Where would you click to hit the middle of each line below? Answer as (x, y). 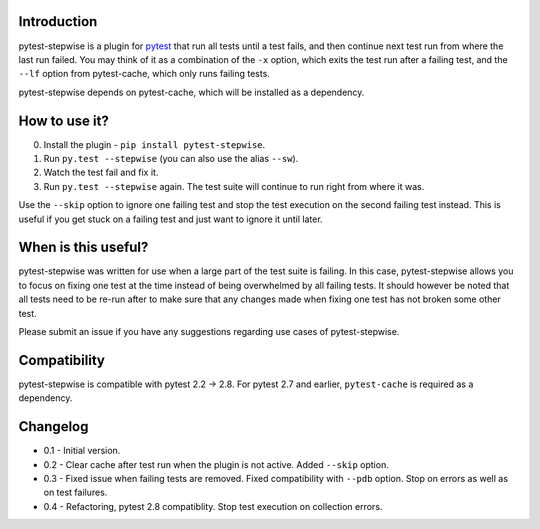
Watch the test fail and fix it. (101, 172)
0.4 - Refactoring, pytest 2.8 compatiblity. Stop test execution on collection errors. (213, 506)
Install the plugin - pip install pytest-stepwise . (154, 144)
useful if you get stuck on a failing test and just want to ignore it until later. (171, 219)
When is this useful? (83, 247)
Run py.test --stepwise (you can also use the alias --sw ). (171, 158)
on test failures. (75, 492)
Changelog (53, 426)
